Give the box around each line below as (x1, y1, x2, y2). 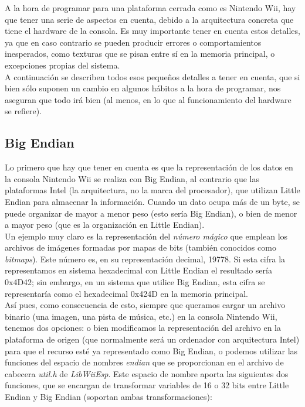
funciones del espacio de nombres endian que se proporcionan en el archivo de (5, 356, 284, 368)
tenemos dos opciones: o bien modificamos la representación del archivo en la (5, 322, 282, 334)
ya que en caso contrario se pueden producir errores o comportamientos (5, 36, 262, 48)
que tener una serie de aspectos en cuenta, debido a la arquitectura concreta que (5, 13, 294, 25)
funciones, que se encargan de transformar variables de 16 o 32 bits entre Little (5, 379, 289, 391)
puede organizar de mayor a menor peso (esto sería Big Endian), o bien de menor (5, 207, 297, 219)
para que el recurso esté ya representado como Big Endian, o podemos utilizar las (5, 344, 298, 357)
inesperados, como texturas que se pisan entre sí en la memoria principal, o (5, 47, 275, 60)
